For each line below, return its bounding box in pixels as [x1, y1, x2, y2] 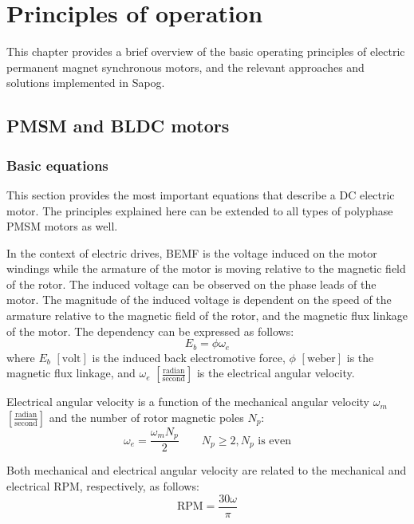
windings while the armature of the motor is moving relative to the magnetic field [6, 260, 406, 277]
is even [258, 435, 291, 447]
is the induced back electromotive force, [92, 349, 286, 365]
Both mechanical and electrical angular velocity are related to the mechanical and [6, 462, 407, 479]
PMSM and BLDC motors [6, 113, 230, 138]
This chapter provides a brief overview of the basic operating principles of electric [6, 43, 405, 60]
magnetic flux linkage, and [6, 364, 136, 381]
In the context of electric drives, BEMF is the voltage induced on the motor [6, 244, 377, 261]
